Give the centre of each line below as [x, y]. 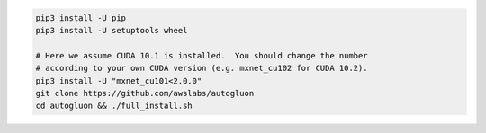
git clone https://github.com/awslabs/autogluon [145, 93]
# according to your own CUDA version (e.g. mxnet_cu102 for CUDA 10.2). [202, 68]
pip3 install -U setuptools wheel [112, 30]
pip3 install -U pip [81, 18]
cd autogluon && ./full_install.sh [114, 106]
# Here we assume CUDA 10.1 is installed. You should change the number [202, 55]
